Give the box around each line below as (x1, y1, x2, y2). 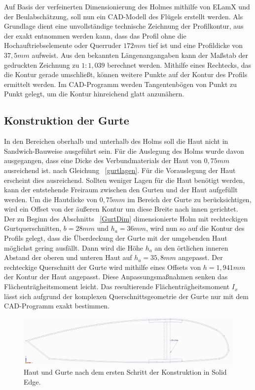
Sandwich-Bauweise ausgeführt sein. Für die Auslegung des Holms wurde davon (4, 145, 244, 156)
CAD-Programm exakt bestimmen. (4, 301, 110, 311)
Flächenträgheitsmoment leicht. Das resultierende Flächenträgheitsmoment (4, 281, 230, 292)
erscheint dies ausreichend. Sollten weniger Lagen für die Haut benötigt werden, (4, 174, 245, 185)
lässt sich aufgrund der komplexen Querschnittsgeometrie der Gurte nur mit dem (4, 291, 249, 301)
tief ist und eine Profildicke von (148, 40, 243, 50)
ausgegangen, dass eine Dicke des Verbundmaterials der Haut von (4, 155, 202, 166)
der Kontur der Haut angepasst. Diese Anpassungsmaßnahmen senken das (4, 271, 228, 282)
